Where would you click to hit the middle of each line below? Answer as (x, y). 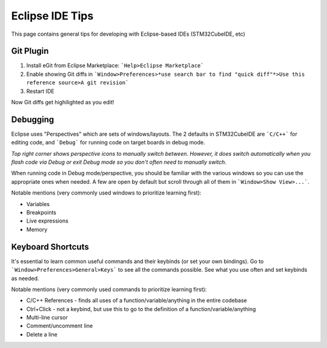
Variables (38, 204)
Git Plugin (30, 51)
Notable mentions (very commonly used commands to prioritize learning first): (109, 289)
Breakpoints (41, 213)
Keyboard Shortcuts (50, 246)
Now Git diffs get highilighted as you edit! (63, 102)
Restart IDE (40, 91)
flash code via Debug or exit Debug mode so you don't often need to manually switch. (119, 162)
